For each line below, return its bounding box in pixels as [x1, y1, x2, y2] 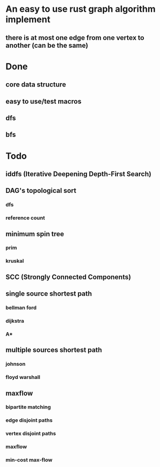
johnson [5, 361, 26, 368]
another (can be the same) [5, 41, 88, 50]
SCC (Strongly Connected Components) [5, 273, 131, 281]
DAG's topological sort [5, 187, 77, 195]
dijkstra [5, 317, 24, 324]
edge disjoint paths [5, 417, 53, 424]
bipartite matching [5, 404, 51, 410]
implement [5, 14, 51, 25]
